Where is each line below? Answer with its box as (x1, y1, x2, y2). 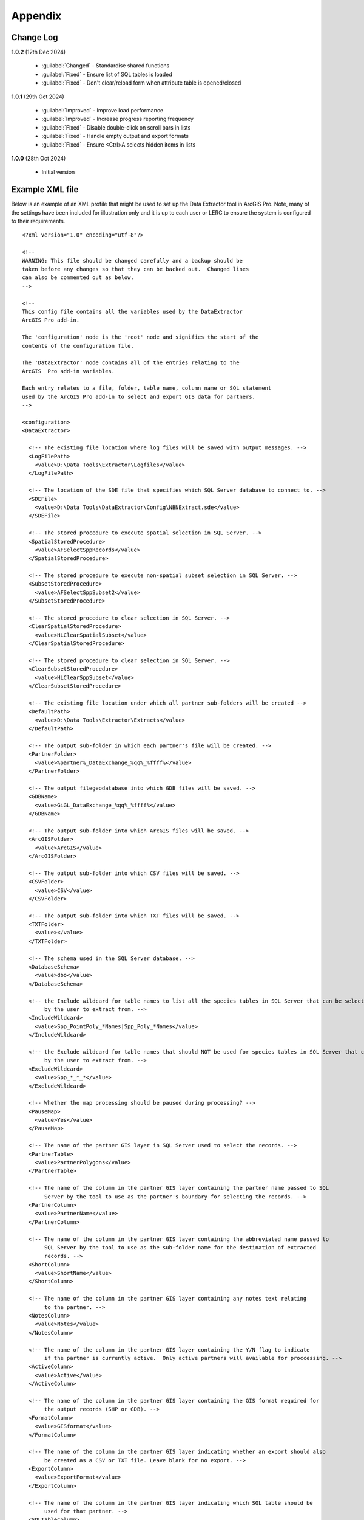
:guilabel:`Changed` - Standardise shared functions (41, 62, 170, 69)
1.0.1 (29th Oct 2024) (11, 93, 65, 100)
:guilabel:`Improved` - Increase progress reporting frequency (41, 116, 194, 123)
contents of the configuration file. (22, 342, 135, 349)
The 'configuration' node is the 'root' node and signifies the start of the (22, 334, 259, 340)
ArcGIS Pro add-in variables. (22, 368, 115, 375)
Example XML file (11, 184, 79, 195)
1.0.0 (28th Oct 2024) (11, 154, 66, 162)
